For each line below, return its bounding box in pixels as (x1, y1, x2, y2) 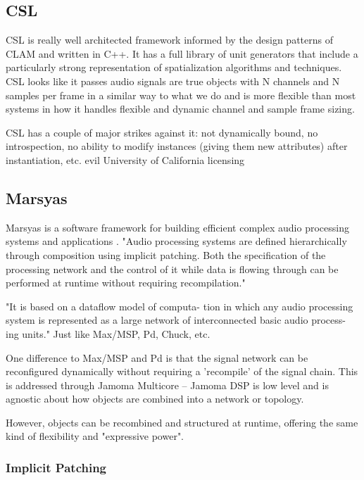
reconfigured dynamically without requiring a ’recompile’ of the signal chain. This (6, 364, 358, 379)
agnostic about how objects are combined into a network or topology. (6, 391, 304, 406)
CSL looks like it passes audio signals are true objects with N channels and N (6, 73, 340, 88)
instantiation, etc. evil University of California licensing (6, 152, 245, 167)
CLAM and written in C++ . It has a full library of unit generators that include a (6, 46, 358, 61)
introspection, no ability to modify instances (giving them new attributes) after (6, 139, 348, 153)
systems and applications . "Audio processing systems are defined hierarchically (6, 234, 347, 248)
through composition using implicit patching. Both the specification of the (6, 247, 326, 262)
